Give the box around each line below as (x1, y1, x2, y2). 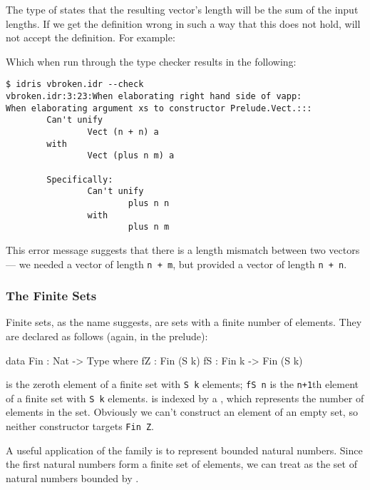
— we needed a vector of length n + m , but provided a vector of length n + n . (6, 256, 347, 271)
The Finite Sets (6, 287, 97, 305)
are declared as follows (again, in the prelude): (6, 328, 208, 343)
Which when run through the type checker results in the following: (6, 53, 297, 68)
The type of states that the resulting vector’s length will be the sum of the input (6, 2, 359, 16)
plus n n (128, 198, 170, 208)
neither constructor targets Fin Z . (6, 419, 155, 434)
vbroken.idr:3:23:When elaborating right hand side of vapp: (6, 91, 302, 102)
